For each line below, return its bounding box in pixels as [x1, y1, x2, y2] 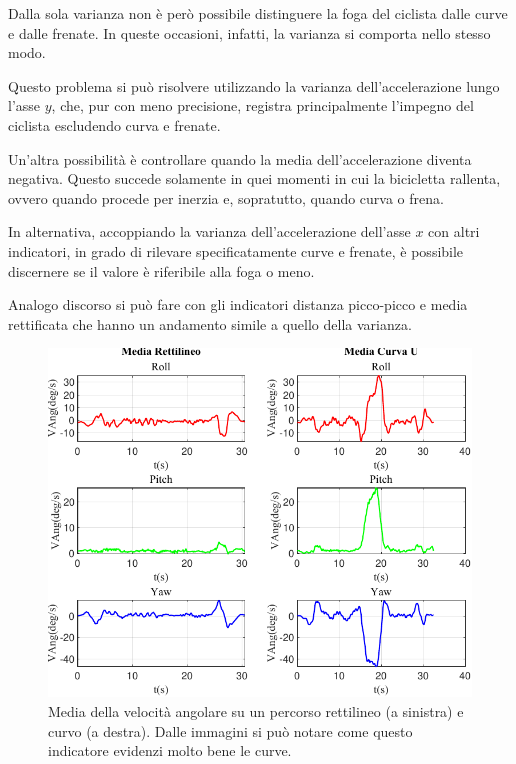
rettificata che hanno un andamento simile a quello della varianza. [8, 313, 412, 334]
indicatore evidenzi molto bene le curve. [48, 740, 292, 761]
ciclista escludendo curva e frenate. [8, 114, 221, 135]
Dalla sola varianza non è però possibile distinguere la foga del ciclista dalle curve [8, 3, 508, 23]
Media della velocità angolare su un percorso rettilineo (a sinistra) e [48, 701, 464, 722]
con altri [428, 221, 480, 242]
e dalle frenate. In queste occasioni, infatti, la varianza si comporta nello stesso [8, 22, 491, 43]
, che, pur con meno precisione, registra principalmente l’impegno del [51, 95, 474, 116]
